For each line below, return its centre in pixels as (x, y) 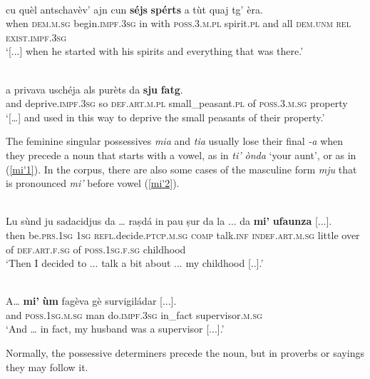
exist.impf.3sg (36, 37)
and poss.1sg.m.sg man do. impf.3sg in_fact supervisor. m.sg (134, 314)
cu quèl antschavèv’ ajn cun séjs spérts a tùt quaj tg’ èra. (134, 9)
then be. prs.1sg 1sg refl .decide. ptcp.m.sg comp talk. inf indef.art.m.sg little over (183, 234)
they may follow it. (47, 367)
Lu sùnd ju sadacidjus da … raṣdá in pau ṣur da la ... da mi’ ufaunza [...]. (169, 221)
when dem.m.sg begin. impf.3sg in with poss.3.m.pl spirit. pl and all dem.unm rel (178, 23)
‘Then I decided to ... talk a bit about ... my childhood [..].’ (135, 263)
